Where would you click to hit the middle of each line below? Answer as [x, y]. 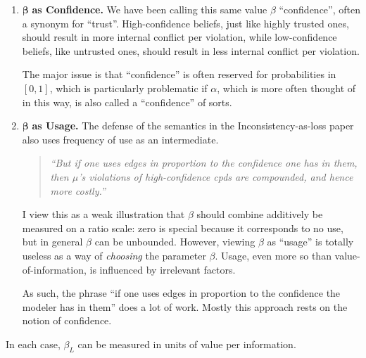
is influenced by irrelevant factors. [163, 269]
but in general [52, 242]
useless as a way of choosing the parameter [114, 255]
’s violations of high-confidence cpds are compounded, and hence [216, 176]
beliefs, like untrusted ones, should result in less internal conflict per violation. [191, 50]
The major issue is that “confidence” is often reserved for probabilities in [179, 74]
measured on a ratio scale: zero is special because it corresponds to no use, [183, 228]
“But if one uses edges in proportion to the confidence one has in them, [204, 163]
